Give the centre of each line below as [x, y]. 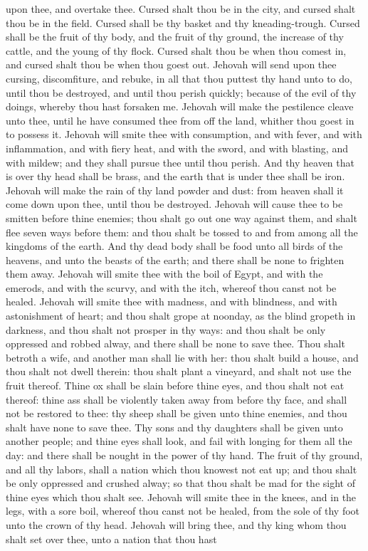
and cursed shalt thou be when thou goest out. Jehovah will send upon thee [171, 64]
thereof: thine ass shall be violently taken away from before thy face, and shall [177, 399]
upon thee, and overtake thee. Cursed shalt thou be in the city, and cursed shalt [181, 9]
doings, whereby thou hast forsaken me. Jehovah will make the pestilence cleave [180, 106]
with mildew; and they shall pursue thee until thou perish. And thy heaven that [180, 162]
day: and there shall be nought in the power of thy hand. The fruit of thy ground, [184, 455]
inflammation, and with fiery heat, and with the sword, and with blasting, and [177, 148]
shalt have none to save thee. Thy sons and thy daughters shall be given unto [174, 427]
